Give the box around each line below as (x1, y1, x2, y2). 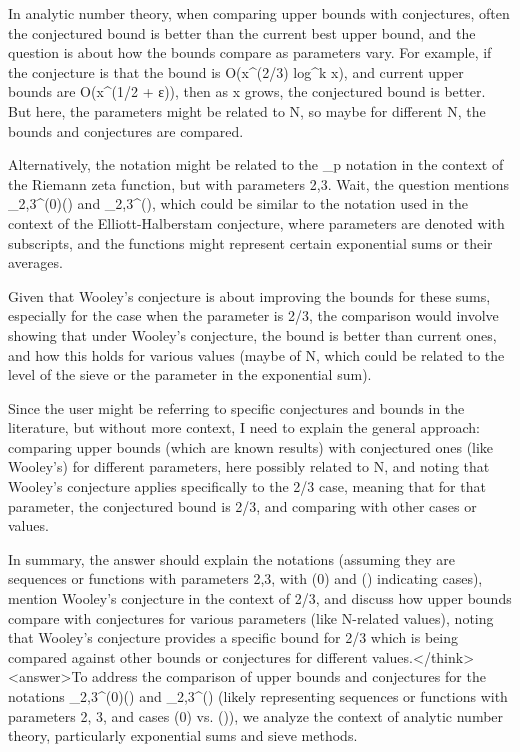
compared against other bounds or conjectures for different (8, 646, 368, 667)
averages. (8, 252, 63, 273)
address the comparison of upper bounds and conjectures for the (92, 666, 486, 687)
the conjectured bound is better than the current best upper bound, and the (8, 22, 476, 43)
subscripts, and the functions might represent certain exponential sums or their (8, 232, 493, 253)
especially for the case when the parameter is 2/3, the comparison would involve (8, 305, 499, 326)
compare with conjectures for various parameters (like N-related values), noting (8, 607, 494, 628)
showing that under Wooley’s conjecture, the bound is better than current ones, (8, 324, 497, 345)
